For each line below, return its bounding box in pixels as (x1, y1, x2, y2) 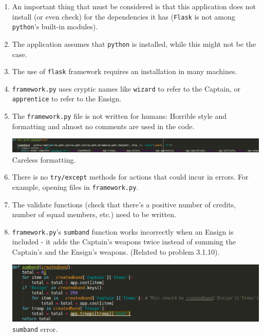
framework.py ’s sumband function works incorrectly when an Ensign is (12, 226, 234, 237)
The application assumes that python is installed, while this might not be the (12, 38, 256, 49)
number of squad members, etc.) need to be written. (12, 209, 176, 220)
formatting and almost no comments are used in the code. (12, 120, 195, 131)
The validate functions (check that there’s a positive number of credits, (12, 199, 236, 209)
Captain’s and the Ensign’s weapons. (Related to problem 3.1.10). (12, 246, 220, 257)
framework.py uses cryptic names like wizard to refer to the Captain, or (12, 83, 241, 94)
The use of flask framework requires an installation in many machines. (12, 66, 237, 77)
